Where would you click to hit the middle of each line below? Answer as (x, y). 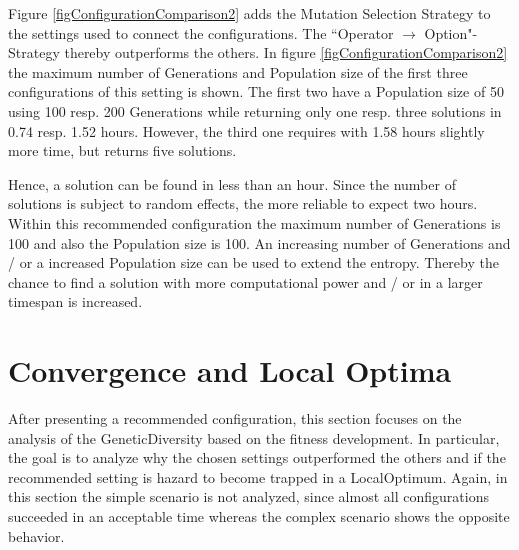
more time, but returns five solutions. (122, 150)
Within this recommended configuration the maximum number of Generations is (254, 222)
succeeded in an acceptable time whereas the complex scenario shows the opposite (259, 516)
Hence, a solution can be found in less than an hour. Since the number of (232, 183)
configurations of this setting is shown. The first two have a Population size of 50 (256, 91)
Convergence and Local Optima (230, 370)
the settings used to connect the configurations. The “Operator (201, 32)
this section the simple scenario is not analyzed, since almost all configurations (248, 496)
